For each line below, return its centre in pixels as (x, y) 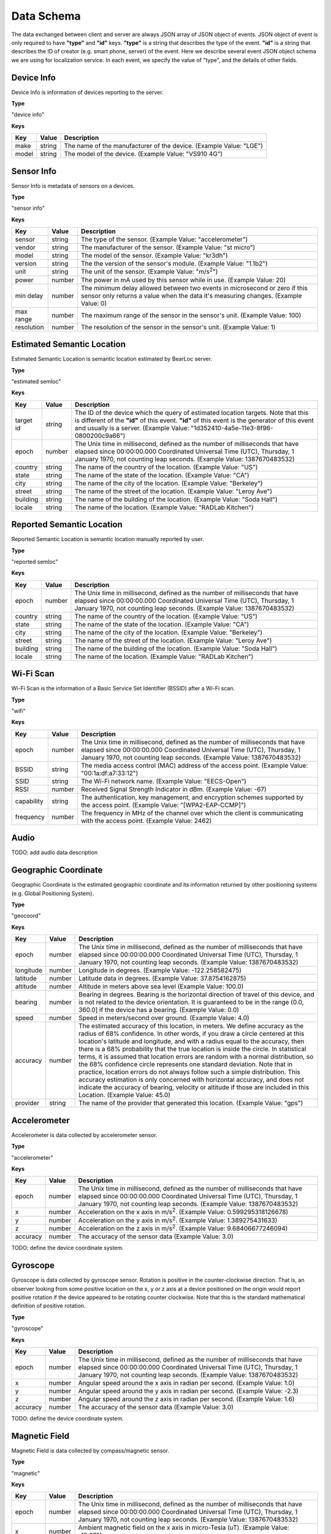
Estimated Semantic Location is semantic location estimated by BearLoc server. (112, 359)
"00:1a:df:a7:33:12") (109, 773)
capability (29, 801)
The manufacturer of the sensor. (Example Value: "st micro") (168, 247)
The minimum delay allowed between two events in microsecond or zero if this (194, 288)
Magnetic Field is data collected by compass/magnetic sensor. (90, 1451)
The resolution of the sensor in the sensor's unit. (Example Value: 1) (178, 327)
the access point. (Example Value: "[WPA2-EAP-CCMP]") (163, 805)
